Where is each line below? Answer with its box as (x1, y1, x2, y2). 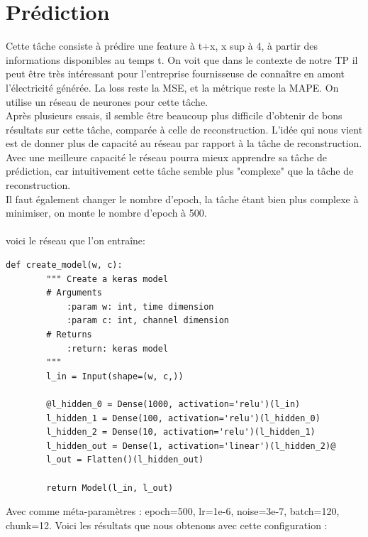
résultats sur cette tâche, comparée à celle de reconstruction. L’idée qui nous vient (6, 121, 363, 136)
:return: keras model (66, 343, 169, 354)
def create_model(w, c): (6, 260, 123, 271)
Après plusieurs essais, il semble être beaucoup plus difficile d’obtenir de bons (6, 108, 342, 123)
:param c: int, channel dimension (66, 315, 229, 326)
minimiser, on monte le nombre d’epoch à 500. (6, 205, 207, 220)
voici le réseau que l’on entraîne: (6, 233, 145, 248)
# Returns (46, 330, 92, 340)
